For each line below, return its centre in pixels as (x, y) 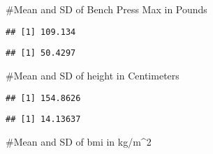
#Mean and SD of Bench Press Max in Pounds (106, 9)
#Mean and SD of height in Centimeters (93, 75)
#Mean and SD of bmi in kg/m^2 (79, 141)
